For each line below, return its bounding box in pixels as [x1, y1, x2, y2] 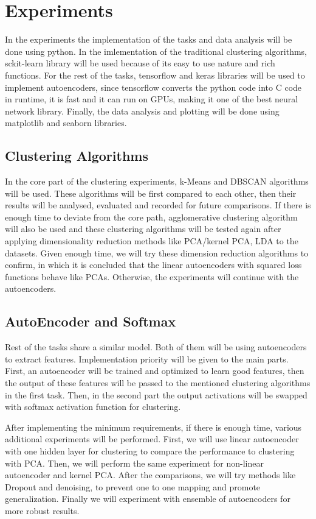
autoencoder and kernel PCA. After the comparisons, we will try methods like [5, 468, 296, 481]
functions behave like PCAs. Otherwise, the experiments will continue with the [5, 270, 299, 283]
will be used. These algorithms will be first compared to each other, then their [5, 186, 297, 199]
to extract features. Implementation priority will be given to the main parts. [5, 352, 289, 365]
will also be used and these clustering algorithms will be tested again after [5, 222, 281, 235]
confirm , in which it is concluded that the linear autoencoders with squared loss [5, 258, 302, 271]
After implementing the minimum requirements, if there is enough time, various [5, 420, 302, 433]
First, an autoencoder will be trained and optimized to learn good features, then [5, 364, 304, 377]
